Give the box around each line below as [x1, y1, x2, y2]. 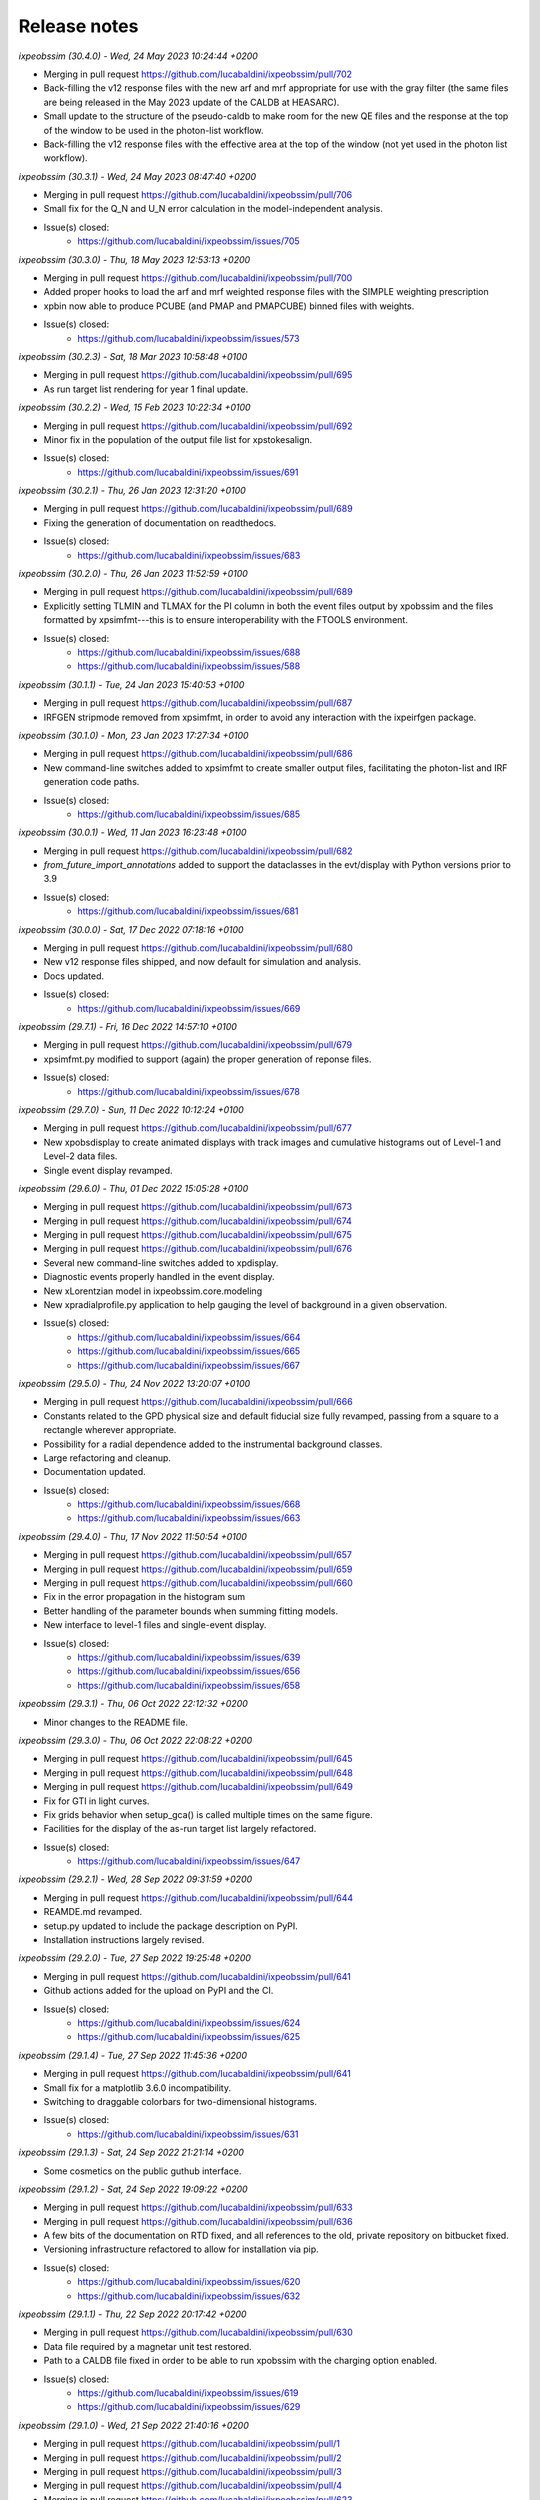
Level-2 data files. [43, 1150, 118, 1162]
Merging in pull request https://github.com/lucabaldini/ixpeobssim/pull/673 [43, 1201, 353, 1213]
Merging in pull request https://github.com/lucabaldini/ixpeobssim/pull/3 [43, 2465, 342, 2477]
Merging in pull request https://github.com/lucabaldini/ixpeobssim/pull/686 [43, 748, 354, 760]
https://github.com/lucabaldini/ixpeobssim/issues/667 [77, 1359, 300, 1371]
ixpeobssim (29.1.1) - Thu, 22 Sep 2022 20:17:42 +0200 [18, 2308, 247, 2320]
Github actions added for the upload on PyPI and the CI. [43, 1985, 274, 1997]
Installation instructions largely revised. [43, 1934, 205, 1946]
